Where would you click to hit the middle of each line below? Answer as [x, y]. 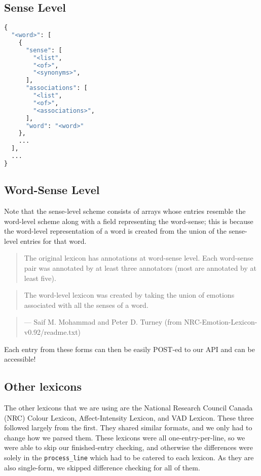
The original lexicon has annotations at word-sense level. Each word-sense [139, 258]
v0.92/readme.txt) [52, 331]
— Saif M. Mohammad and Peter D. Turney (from [103, 322]
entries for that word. [53, 241]
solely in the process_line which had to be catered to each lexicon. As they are [129, 457]
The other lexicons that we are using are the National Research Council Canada [128, 407]
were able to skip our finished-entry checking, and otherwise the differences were [128, 447]
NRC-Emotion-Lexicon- [221, 322]
